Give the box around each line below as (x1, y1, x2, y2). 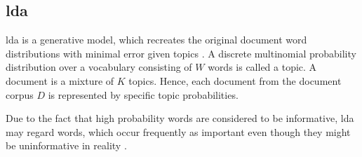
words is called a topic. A (208, 60, 317, 74)
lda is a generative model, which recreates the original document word (6, 32, 307, 47)
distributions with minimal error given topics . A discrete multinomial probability (6, 46, 356, 60)
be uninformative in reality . (6, 138, 127, 153)
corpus (6, 87, 34, 102)
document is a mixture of (6, 73, 114, 88)
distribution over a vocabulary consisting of (6, 60, 192, 74)
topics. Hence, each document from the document (128, 73, 342, 88)
